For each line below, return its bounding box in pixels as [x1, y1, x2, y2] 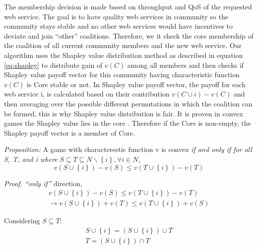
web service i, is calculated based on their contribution [4, 89, 170, 99]
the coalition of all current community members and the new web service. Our [4, 40, 242, 50]
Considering [4, 215, 40, 226]
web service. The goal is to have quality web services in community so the [4, 11, 228, 21]
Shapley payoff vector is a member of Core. [4, 127, 135, 138]
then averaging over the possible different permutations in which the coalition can [4, 98, 253, 108]
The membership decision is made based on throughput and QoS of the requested [4, 1, 252, 11]
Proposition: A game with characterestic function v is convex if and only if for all [4, 144, 252, 154]
